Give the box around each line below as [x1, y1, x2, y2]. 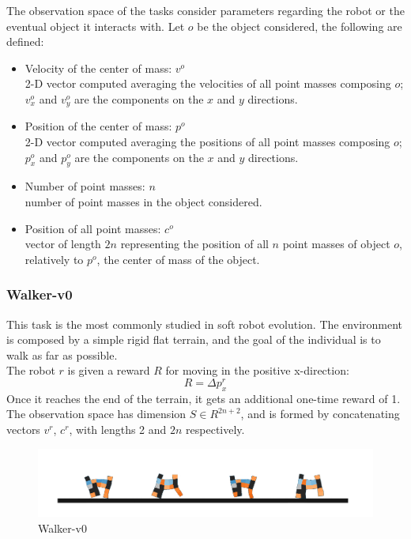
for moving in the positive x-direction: [165, 362, 349, 379]
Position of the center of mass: [25, 118, 172, 134]
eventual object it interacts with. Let [6, 17, 185, 34]
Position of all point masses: [25, 220, 161, 236]
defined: [6, 33, 44, 50]
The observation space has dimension [6, 405, 187, 422]
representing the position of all [120, 236, 269, 252]
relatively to [25, 251, 84, 267]
